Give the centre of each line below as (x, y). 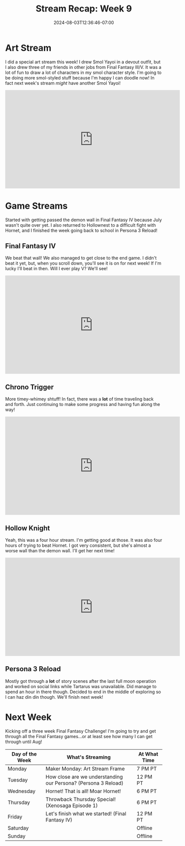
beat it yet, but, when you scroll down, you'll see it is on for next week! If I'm (83, 263)
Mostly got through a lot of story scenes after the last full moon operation (81, 681)
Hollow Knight (28, 528)
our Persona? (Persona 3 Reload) (85, 783)
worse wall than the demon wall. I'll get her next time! (60, 551)
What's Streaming (89, 757)
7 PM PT (147, 769)
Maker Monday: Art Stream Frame (85, 769)
